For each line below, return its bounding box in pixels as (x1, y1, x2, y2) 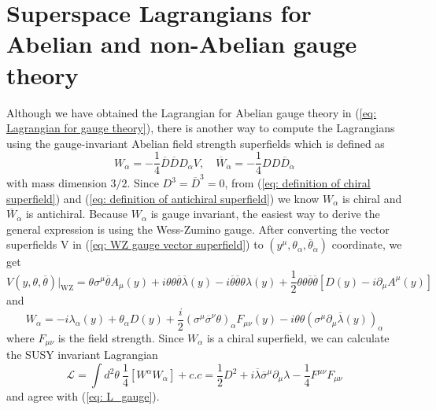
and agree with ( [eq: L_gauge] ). (6, 388, 160, 404)
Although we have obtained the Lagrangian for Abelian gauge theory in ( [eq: (6, 104, 377, 120)
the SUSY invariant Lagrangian (6, 346, 158, 363)
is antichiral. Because (25, 205, 128, 222)
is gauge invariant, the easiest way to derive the (150, 205, 380, 222)
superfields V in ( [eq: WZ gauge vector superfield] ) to (6, 236, 264, 253)
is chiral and (342, 190, 402, 206)
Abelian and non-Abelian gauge (6, 28, 357, 60)
